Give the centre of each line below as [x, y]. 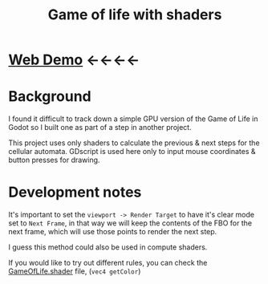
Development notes [75, 192]
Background [50, 97]
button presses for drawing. [54, 160]
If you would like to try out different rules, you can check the [108, 263]
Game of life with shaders [135, 15]
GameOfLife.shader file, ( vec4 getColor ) [75, 271]
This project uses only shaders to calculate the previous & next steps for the [134, 143]
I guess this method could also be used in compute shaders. [108, 247]
